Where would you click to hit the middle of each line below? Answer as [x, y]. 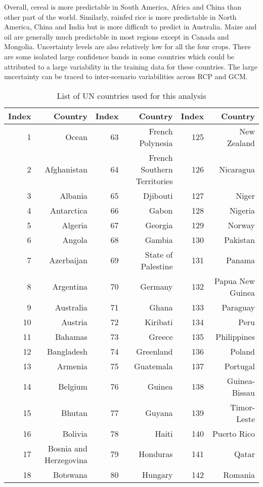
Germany [157, 287]
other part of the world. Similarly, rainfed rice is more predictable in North [120, 16]
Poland [243, 351]
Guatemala [153, 366]
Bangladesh [67, 351]
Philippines [235, 336]
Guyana [159, 413]
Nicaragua [237, 169]
